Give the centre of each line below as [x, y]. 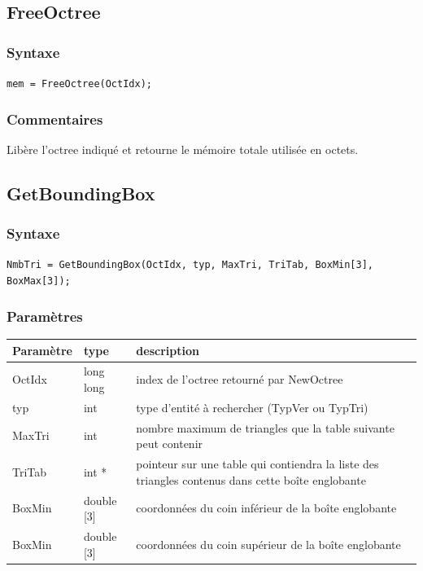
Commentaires [55, 119]
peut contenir [170, 444]
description [168, 350]
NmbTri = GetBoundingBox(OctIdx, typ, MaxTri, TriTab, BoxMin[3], [190, 265]
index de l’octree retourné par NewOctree [240, 379]
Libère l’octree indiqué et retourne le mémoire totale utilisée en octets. [183, 149]
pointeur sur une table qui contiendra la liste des [257, 464]
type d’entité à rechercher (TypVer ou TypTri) [252, 407]
